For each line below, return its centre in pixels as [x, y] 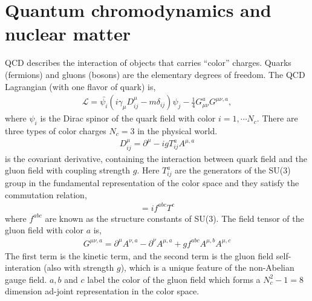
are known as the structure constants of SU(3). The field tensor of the [174, 218]
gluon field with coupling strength [68, 170]
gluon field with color [44, 230]
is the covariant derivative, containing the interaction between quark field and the [156, 158]
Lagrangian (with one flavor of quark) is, [80, 86]
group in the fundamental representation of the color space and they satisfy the [152, 183]
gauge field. [26, 279]
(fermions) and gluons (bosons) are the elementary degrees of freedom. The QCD [155, 74]
